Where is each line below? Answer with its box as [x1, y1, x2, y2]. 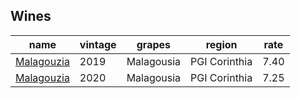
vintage [79, 37, 117, 51]
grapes [136, 37, 171, 51]
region [205, 37, 238, 51]
